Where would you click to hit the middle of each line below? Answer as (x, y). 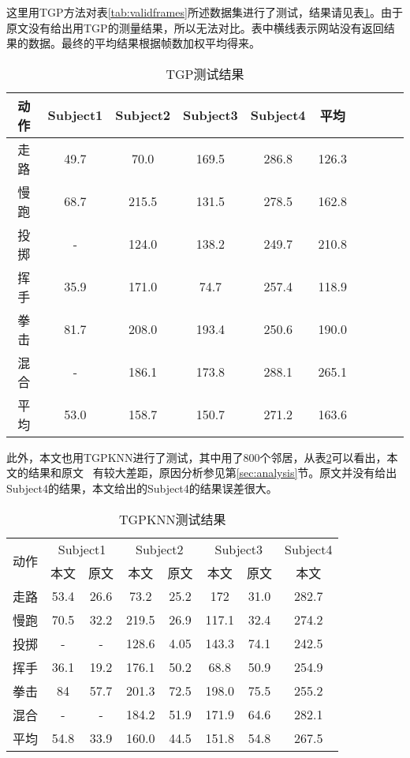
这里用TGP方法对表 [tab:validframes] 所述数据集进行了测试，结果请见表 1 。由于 (205, 12)
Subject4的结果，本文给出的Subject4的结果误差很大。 (142, 488)
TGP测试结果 (205, 73)
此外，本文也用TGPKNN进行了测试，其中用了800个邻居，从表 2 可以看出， (197, 457)
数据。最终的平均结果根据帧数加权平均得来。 (144, 43)
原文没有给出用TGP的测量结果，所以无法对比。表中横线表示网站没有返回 (195, 27)
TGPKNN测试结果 (172, 519)
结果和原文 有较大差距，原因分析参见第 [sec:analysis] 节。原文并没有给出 (212, 473)
